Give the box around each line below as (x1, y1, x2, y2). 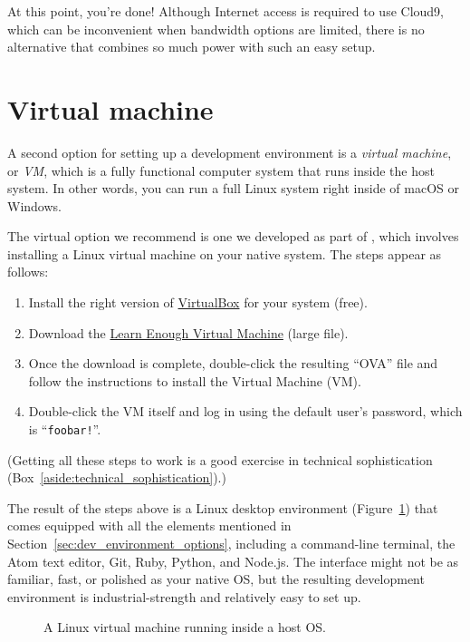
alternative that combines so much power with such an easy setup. (7, 37, 376, 56)
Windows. (7, 196, 62, 215)
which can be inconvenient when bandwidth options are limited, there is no (7, 19, 425, 38)
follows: (7, 262, 49, 281)
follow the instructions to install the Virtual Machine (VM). (28, 371, 361, 390)
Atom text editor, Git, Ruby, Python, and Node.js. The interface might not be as (7, 551, 459, 570)
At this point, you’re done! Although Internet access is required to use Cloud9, (7, 2, 444, 20)
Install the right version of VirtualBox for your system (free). (28, 293, 368, 312)
